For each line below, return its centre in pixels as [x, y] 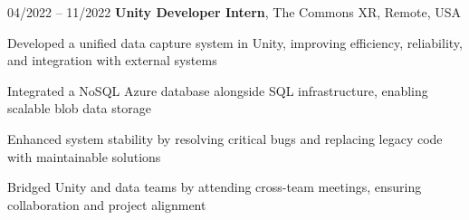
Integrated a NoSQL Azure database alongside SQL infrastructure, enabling [218, 90]
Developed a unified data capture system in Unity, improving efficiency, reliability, [235, 42]
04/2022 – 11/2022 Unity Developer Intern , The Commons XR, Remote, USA [234, 12]
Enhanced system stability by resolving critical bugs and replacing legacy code [225, 138]
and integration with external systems [112, 60]
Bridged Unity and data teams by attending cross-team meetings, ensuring [215, 187]
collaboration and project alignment [107, 204]
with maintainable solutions [84, 156]
